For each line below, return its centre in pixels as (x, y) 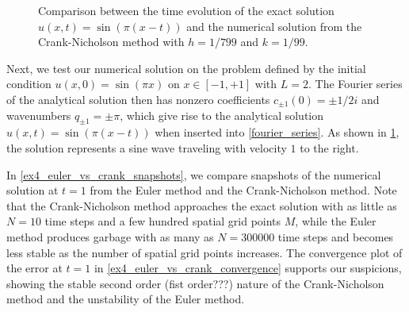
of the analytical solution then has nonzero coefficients (138, 99)
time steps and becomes (336, 236)
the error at (34, 268)
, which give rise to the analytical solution (222, 115)
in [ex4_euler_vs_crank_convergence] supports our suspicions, (248, 268)
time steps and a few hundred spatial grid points (163, 221)
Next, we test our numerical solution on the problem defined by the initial (186, 68)
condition (29, 84)
